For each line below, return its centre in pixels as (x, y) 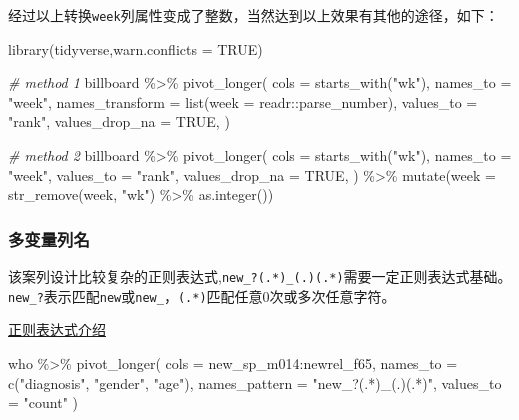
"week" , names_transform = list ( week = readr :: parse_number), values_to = (243, 101)
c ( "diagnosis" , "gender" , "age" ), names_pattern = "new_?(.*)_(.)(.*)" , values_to (255, 382)
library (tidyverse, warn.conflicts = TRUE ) (135, 48)
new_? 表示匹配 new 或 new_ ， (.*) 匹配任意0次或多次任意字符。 (202, 295)
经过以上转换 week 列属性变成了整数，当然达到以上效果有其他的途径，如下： (253, 15)
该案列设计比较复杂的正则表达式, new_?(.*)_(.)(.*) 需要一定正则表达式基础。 (260, 276)
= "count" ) (43, 402)
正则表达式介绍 (57, 329)
